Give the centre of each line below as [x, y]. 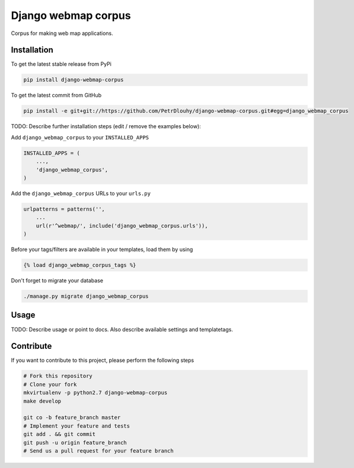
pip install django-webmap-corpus [74, 80]
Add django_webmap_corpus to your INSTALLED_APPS [80, 137]
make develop [42, 401]
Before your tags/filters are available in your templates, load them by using [102, 250]
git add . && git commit [60, 434]
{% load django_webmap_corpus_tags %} [80, 265]
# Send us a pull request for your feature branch [99, 451]
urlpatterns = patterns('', [64, 209]
